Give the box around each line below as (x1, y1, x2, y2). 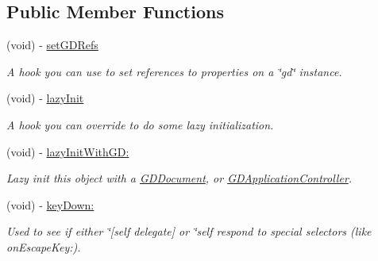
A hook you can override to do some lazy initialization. (6, 116, 274, 132)
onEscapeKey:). (6, 238, 81, 255)
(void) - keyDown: (6, 196, 94, 213)
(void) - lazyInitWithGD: (6, 143, 129, 159)
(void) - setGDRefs (6, 36, 98, 53)
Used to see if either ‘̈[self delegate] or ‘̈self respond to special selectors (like (6, 223, 372, 240)
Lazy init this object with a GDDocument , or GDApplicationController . (6, 170, 353, 186)
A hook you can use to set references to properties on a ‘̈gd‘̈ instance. (6, 63, 342, 79)
